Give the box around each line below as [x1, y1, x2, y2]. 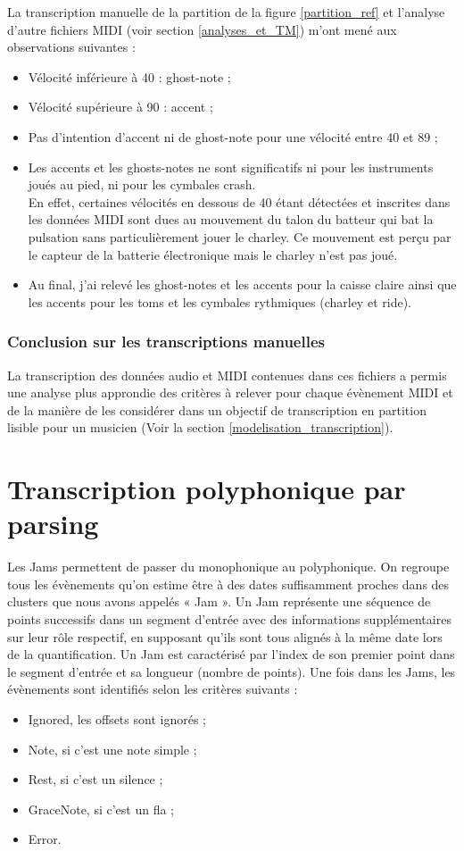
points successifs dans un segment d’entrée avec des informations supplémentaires [7, 610, 452, 628]
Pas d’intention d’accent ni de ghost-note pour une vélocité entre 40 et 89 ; [28, 127, 438, 146]
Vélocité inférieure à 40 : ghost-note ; [28, 67, 231, 86]
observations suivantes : [7, 38, 136, 56]
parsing [7, 505, 99, 542]
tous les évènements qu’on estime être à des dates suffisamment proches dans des [7, 574, 450, 593]
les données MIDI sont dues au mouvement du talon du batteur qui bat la [28, 210, 434, 229]
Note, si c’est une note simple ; [28, 739, 197, 758]
